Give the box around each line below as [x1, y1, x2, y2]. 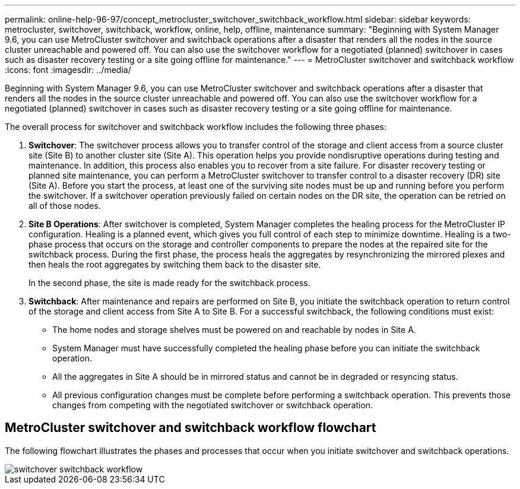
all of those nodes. [28, 201, 101, 211]
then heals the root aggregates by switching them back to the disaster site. [28, 259, 321, 269]
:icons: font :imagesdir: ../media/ [5, 65, 131, 75]
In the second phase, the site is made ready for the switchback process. [28, 278, 310, 288]
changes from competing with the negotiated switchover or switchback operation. [52, 400, 373, 410]
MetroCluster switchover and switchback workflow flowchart [5, 420, 376, 436]
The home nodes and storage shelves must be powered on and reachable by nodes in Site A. [52, 325, 416, 335]
